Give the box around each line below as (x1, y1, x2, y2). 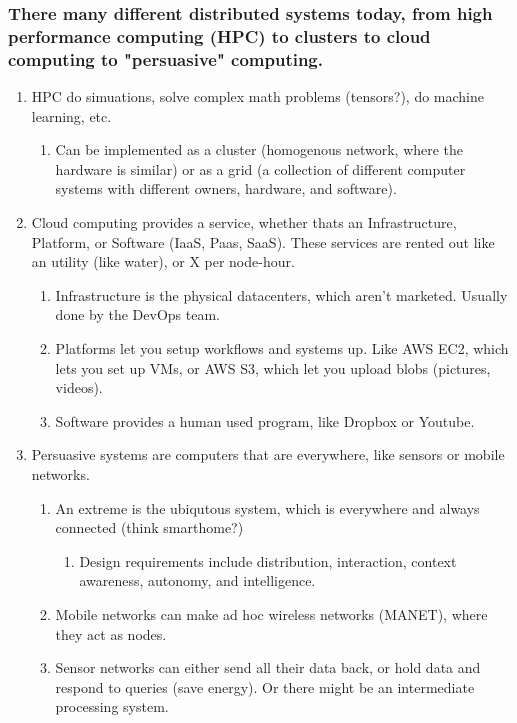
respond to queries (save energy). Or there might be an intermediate (55, 676, 475, 697)
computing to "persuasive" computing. (8, 46, 323, 71)
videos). (55, 377, 103, 398)
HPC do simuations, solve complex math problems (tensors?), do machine (31, 86, 484, 107)
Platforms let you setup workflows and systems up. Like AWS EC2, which (55, 338, 509, 358)
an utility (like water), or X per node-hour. (31, 251, 295, 272)
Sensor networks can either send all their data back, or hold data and (55, 657, 481, 678)
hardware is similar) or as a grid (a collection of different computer (55, 158, 466, 179)
